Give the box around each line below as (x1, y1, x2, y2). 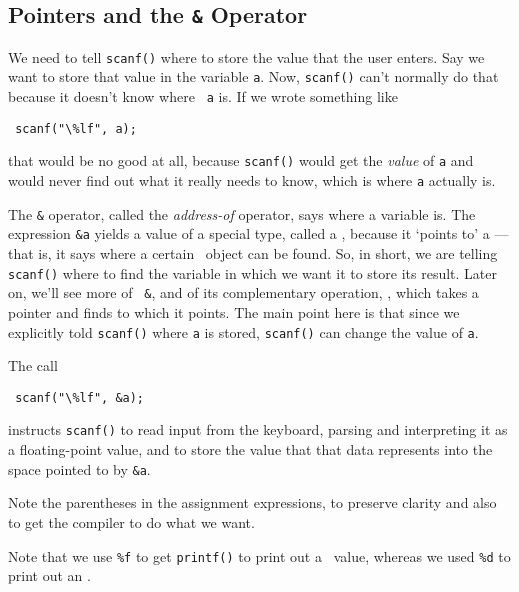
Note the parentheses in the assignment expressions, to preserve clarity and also (8, 492, 497, 513)
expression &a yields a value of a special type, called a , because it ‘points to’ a (8, 223, 490, 244)
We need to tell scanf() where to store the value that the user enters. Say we (8, 46, 485, 67)
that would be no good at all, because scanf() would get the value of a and (8, 150, 474, 171)
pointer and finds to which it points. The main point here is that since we (8, 301, 460, 322)
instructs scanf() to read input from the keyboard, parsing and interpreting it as (8, 419, 508, 440)
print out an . (8, 565, 91, 586)
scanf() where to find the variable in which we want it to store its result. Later (8, 262, 497, 283)
